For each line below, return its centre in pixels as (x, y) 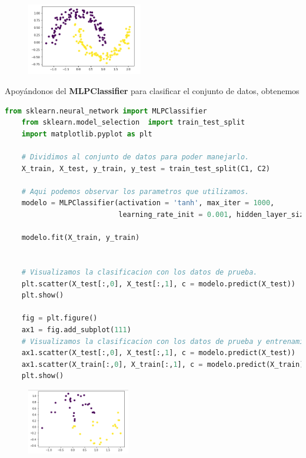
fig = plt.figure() (59, 318)
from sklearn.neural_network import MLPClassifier (106, 111)
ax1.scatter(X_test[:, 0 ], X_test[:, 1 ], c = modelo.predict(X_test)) (159, 353)
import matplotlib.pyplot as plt (87, 134)
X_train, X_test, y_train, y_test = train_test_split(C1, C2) (146, 168)
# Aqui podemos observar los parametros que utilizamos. (135, 191)
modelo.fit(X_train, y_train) (81, 238)
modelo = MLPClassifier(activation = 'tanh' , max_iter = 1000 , (148, 203)
